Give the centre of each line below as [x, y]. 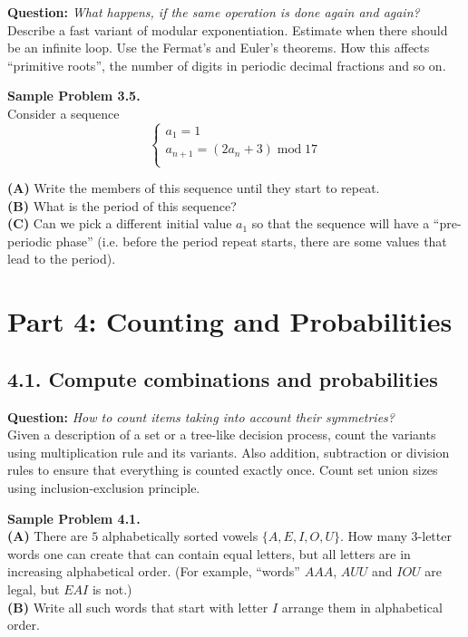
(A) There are [48, 536]
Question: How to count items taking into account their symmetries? [201, 416]
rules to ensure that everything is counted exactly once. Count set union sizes [223, 470]
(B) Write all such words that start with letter [138, 607]
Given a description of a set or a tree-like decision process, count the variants [222, 434]
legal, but [34, 589]
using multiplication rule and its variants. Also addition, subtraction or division [229, 452]
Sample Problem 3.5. [74, 96]
